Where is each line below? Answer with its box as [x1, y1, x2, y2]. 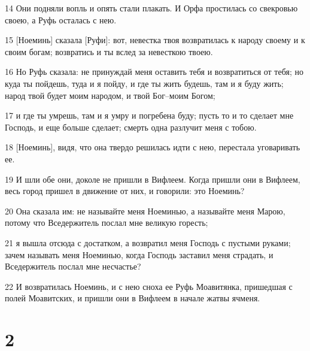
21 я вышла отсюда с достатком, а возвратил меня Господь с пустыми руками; [5, 236, 291, 249]
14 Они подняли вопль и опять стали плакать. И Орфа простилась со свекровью [5, 2, 298, 14]
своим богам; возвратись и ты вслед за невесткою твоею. [5, 45, 213, 58]
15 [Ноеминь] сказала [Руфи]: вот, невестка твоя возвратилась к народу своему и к [5, 34, 305, 46]
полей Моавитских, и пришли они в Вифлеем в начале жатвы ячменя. [5, 292, 260, 304]
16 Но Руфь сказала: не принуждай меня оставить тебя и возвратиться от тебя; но [5, 65, 303, 78]
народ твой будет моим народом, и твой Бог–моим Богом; [5, 89, 215, 101]
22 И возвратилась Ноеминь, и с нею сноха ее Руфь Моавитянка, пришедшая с [5, 280, 293, 292]
